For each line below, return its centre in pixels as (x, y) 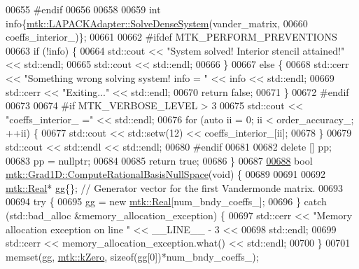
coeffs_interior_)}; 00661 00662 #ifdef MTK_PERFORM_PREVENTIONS (171, 37)
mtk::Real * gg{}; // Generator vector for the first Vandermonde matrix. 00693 (175, 187)
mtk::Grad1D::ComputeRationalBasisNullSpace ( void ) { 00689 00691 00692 (166, 174)
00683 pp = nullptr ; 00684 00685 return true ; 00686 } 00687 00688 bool (159, 160)
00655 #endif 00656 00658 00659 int (83, 9)
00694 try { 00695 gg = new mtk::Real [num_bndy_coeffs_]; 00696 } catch (166, 201)
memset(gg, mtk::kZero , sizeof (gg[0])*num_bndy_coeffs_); (132, 256)
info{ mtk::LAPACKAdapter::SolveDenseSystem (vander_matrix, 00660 (157, 23)
